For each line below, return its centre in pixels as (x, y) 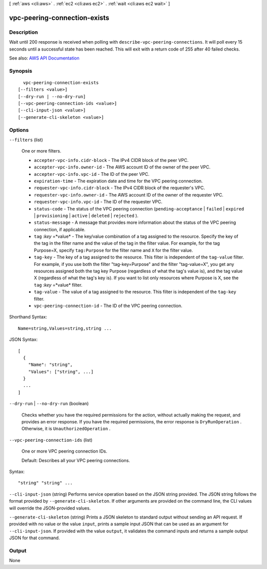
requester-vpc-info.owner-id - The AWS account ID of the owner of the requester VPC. (129, 195)
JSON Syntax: (23, 340)
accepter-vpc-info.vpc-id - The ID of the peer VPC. (92, 174)
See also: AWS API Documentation (44, 58)
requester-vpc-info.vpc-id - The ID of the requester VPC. (98, 202)
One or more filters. (41, 151)
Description (23, 32)
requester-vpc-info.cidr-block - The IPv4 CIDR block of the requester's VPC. (119, 188)
